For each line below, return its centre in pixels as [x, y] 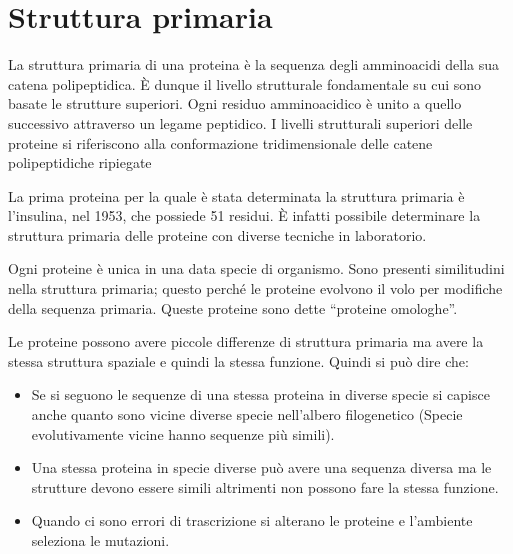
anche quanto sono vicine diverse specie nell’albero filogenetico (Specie [247, 414]
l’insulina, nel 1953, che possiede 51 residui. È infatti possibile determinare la [244, 215]
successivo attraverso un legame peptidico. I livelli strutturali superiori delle [240, 122]
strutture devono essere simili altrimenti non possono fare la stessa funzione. [265, 486]
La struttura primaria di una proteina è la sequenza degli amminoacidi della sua [254, 64]
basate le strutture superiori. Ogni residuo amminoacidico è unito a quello [235, 103]
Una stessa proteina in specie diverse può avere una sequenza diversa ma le [261, 467]
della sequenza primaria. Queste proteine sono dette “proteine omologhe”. [233, 307]
